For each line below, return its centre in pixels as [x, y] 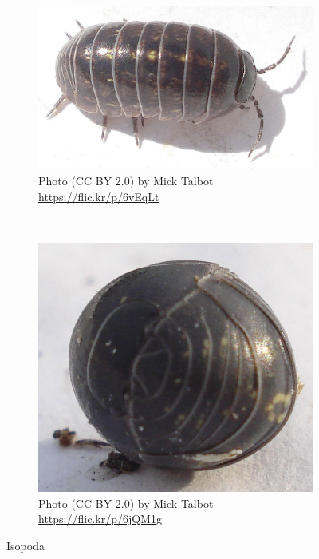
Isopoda [26, 545]
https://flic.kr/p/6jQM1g [100, 519]
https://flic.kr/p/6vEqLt [99, 196]
